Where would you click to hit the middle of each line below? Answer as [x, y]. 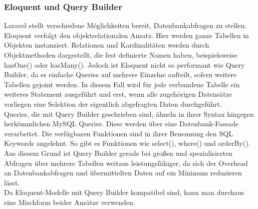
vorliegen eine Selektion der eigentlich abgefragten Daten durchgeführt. [113, 103]
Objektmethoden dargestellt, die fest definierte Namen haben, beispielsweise [121, 55]
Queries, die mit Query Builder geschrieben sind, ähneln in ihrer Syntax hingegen [129, 114]
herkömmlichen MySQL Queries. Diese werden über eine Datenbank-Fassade [121, 124]
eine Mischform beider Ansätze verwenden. [70, 202]
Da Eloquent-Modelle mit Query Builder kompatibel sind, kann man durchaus [124, 192]
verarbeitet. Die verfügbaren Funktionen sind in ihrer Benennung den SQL [118, 133]
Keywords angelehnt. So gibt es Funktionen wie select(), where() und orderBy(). [127, 143]
